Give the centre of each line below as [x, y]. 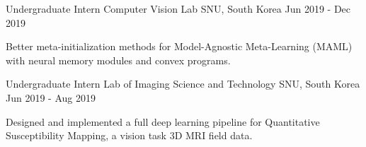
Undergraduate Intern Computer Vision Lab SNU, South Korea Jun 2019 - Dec [178, 8]
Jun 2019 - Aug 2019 [51, 97]
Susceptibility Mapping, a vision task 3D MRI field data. [129, 135]
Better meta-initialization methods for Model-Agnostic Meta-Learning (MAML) [179, 46]
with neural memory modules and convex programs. [118, 60]
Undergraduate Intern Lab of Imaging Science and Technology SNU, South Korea [183, 84]
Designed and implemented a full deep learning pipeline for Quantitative [163, 121]
